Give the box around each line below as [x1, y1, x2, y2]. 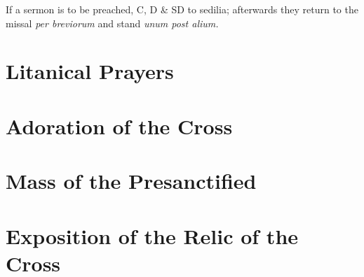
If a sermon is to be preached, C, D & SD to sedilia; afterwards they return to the [6, 2, 358, 16]
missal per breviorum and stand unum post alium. [6, 15, 219, 30]
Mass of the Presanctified [6, 166, 257, 195]
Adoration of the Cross [6, 111, 233, 140]
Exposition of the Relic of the [6, 221, 299, 250]
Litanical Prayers [6, 57, 174, 85]
